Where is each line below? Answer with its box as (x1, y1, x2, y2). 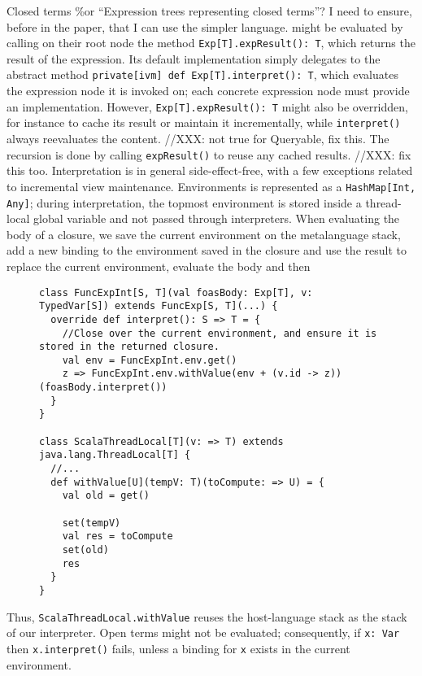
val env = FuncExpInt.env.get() (62, 354, 237, 366)
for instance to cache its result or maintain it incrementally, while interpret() (7, 114, 401, 131)
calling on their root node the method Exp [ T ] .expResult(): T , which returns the (7, 34, 415, 51)
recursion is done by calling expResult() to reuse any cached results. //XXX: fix (7, 146, 411, 163)
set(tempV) (62, 517, 121, 529)
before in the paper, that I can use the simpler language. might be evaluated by (7, 18, 403, 35)
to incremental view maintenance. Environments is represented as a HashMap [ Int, (7, 177, 416, 194)
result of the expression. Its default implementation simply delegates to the (7, 50, 381, 67)
